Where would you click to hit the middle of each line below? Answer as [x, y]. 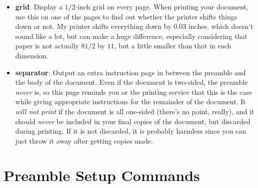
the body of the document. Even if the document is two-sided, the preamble [131, 82]
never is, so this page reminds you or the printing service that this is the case [134, 92]
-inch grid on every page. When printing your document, [162, 6]
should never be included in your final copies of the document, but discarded [133, 121]
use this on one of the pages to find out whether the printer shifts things [126, 16]
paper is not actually [47, 46]
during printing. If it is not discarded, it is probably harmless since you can [130, 131]
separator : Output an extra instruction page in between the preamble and [130, 72]
